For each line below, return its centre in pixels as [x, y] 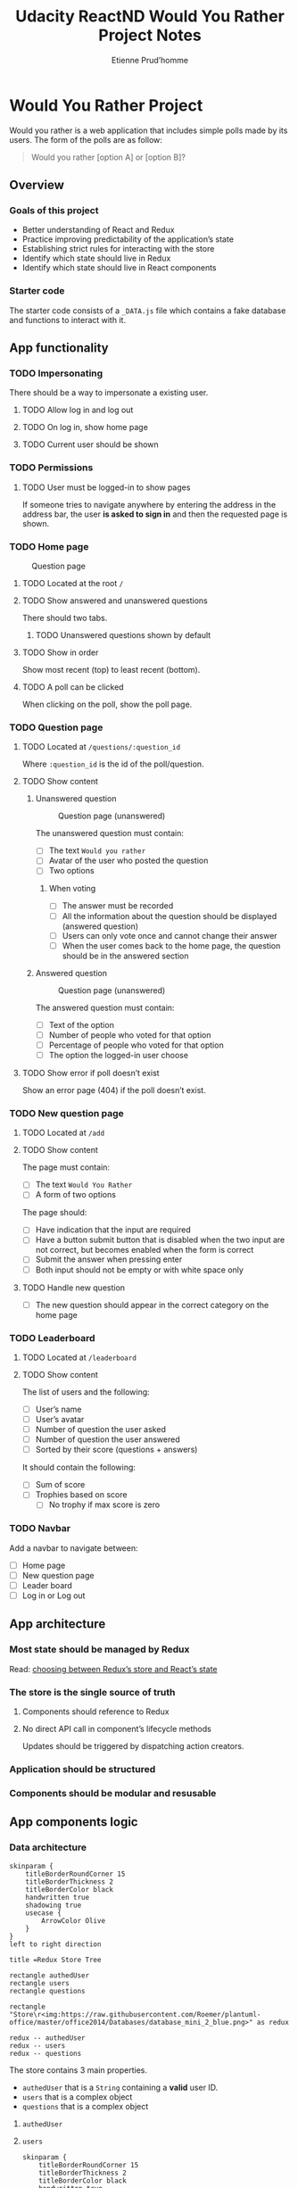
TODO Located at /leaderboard [79, 1357]
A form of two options [75, 1195]
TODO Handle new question [74, 1288]
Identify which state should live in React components [119, 268]
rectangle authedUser [50, 1975]
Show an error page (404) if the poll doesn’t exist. [114, 1090]
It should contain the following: [79, 1467]
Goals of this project [54, 210]
